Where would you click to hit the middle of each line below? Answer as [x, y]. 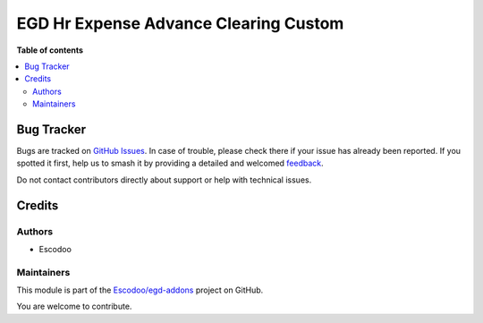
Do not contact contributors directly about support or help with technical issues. [164, 180]
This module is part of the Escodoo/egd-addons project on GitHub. [140, 290]
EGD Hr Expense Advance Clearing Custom [180, 23]
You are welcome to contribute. [74, 306]
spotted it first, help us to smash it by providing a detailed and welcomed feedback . [170, 163]
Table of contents [50, 50]
